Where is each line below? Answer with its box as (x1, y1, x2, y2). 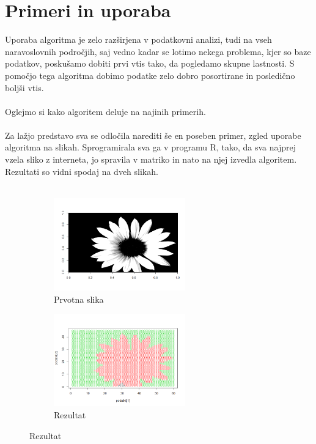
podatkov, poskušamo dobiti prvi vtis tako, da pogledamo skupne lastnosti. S (5, 57, 295, 70)
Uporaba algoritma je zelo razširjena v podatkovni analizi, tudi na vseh (5, 33, 272, 46)
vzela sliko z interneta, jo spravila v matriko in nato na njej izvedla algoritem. (5, 153, 297, 166)
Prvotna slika (54, 292, 104, 305)
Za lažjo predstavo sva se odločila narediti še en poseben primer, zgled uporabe (5, 128, 301, 141)
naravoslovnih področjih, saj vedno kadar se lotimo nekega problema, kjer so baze (5, 45, 311, 57)
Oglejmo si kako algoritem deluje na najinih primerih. (5, 105, 206, 117)
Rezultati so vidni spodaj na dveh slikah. (5, 165, 158, 177)
